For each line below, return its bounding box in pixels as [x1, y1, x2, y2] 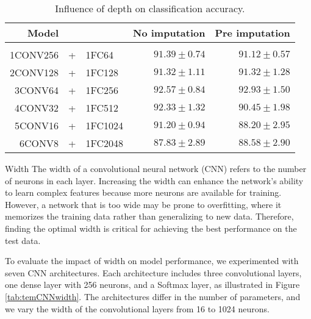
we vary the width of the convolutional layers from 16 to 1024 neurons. [5, 302, 270, 315]
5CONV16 [15, 118, 59, 132]
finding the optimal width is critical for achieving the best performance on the [5, 221, 297, 234]
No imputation [133, 26, 206, 40]
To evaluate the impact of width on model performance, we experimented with [5, 254, 299, 267]
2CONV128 [10, 65, 59, 79]
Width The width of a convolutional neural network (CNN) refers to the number [5, 162, 307, 174]
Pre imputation [215, 26, 290, 40]
